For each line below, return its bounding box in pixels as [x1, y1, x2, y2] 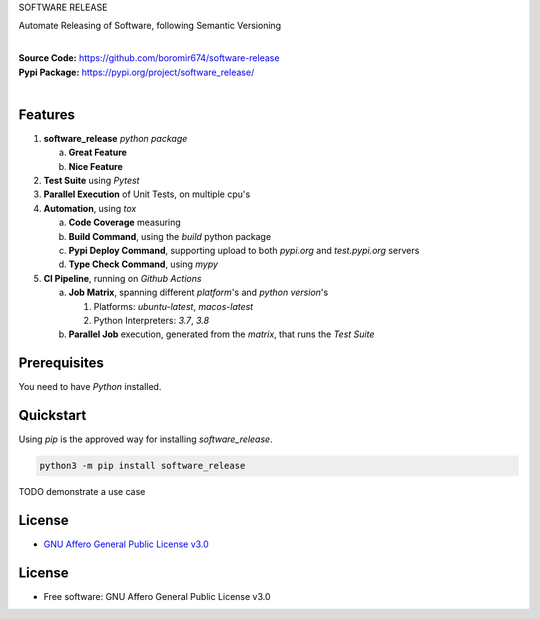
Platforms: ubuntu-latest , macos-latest [93, 300, 254, 312]
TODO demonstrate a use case [18, 486, 146, 498]
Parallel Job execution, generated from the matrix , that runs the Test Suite [68, 328, 375, 340]
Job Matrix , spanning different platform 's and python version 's [68, 286, 329, 299]
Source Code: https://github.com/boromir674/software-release [18, 52, 280, 64]
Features [18, 106, 75, 123]
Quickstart [18, 407, 87, 424]
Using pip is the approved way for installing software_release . [18, 433, 274, 445]
